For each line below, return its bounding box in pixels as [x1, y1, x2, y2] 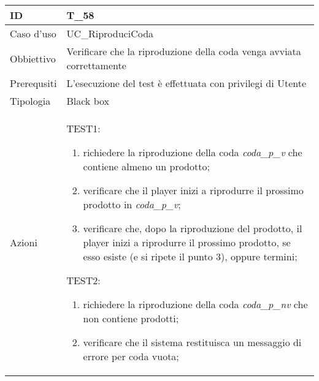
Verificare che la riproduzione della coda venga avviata [66, 44, 301, 58]
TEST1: [66, 121, 101, 135]
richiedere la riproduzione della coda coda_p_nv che [83, 297, 308, 311]
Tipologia [10, 94, 51, 108]
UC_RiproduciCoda [66, 26, 154, 40]
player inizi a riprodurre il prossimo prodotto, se [83, 235, 291, 249]
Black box [66, 94, 109, 108]
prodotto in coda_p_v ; [83, 197, 181, 211]
